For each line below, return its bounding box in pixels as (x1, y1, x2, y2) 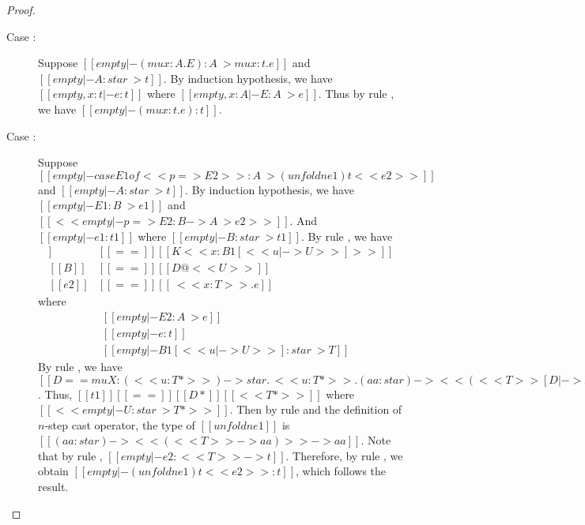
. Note (360, 432, 391, 448)
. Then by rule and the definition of (229, 401, 402, 418)
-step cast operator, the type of (44, 416, 195, 433)
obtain (38, 463, 69, 479)
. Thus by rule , (318, 85, 394, 102)
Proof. (6, 2, 36, 17)
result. (38, 478, 69, 495)
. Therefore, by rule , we (285, 447, 403, 463)
